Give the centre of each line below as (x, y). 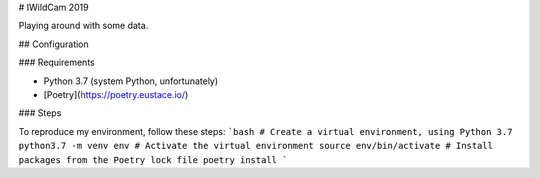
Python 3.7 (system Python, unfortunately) (131, 81)
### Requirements (56, 62)
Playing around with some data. (83, 26)
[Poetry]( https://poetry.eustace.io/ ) (116, 94)
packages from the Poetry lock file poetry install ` (153, 159)
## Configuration (53, 44)
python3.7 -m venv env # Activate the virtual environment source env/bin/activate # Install (256, 146)
